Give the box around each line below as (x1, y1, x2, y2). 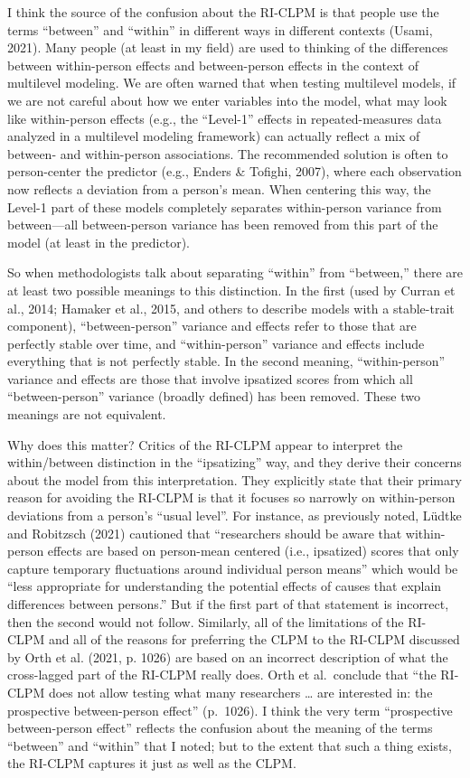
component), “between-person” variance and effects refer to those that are (7, 316, 417, 335)
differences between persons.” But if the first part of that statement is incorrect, (7, 595, 449, 613)
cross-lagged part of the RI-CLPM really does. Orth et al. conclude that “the (7, 665, 437, 684)
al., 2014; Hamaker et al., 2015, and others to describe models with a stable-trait (7, 298, 455, 317)
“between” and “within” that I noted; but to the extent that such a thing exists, (7, 736, 452, 755)
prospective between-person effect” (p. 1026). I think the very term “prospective (7, 700, 453, 719)
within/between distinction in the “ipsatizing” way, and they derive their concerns (7, 453, 462, 472)
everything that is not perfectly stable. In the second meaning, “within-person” (7, 352, 446, 370)
